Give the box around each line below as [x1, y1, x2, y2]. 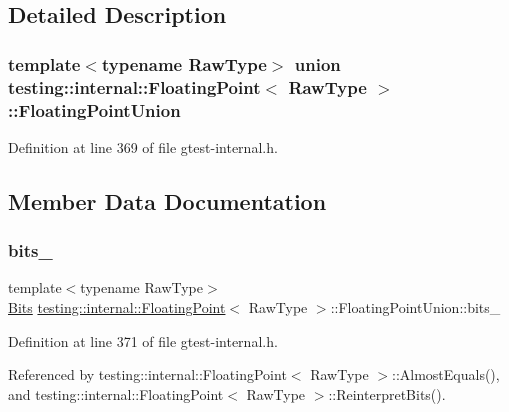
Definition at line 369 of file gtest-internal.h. [8, 136, 278, 157]
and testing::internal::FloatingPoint [8, 383, 224, 404]
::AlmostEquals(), [392, 364, 500, 385]
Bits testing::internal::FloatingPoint [8, 297, 226, 318]
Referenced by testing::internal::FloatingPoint [8, 364, 287, 385]
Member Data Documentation [8, 185, 327, 216]
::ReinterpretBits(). [328, 383, 446, 404]
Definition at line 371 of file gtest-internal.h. [8, 330, 278, 351]
